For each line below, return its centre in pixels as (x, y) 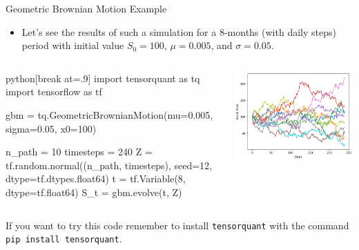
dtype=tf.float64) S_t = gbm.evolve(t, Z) (94, 192)
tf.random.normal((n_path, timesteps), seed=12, (109, 165)
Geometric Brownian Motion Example (86, 8)
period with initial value (73, 45)
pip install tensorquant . (64, 239)
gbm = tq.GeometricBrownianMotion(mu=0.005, (109, 114)
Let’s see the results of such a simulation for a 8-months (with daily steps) (179, 31)
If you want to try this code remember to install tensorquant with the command (177, 225)
